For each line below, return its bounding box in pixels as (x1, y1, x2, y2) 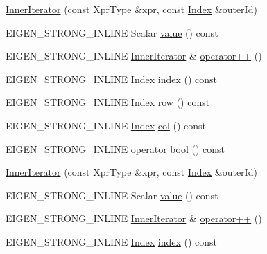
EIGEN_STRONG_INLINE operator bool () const (6, 141, 225, 156)
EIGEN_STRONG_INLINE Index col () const (6, 118, 207, 132)
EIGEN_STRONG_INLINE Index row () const (6, 95, 210, 109)
